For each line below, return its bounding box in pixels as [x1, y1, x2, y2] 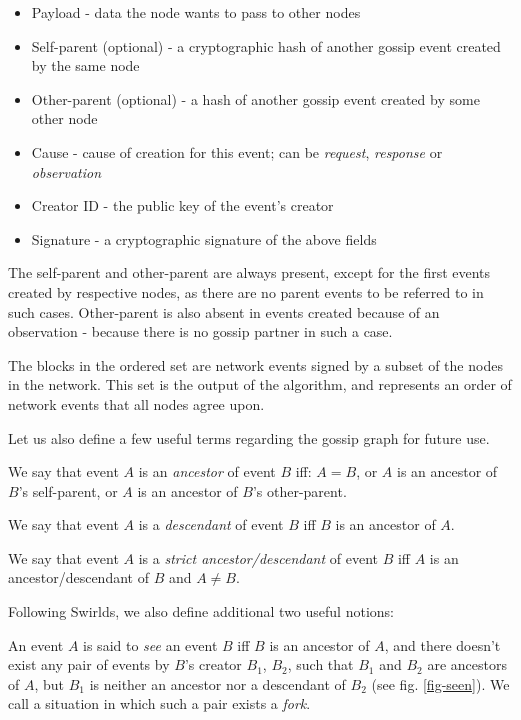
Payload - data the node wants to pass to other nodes [31, 2, 361, 22]
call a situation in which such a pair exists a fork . [8, 693, 311, 714]
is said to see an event [83, 634, 218, 655]
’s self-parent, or [18, 480, 118, 501]
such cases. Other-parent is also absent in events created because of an [8, 301, 440, 322]
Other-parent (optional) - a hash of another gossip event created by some [31, 88, 480, 109]
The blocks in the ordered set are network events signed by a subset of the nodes [8, 354, 503, 375]
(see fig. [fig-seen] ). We [371, 673, 510, 694]
